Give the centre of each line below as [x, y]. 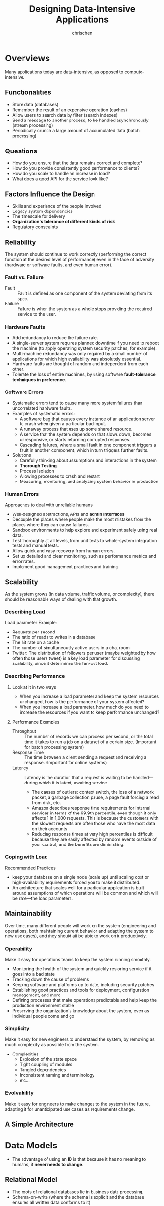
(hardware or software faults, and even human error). [59, 265]
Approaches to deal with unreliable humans [49, 505]
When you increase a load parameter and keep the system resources [89, 696]
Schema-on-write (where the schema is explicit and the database [78, 1197]
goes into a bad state [34, 974]
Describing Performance [35, 676]
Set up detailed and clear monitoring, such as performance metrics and [84, 556]
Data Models [31, 1146]
